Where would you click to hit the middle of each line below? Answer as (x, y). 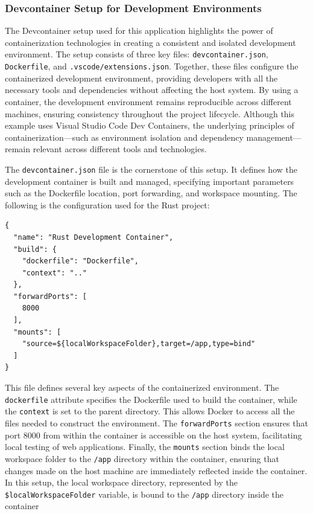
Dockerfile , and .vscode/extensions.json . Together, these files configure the (152, 66)
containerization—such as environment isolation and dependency (124, 137)
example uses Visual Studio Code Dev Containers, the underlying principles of (150, 125)
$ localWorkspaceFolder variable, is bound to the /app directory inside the (144, 494)
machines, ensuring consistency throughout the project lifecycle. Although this (150, 113)
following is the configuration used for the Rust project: (107, 204)
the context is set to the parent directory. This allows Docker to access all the (150, 411)
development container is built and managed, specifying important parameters (150, 181)
